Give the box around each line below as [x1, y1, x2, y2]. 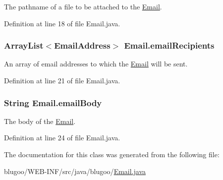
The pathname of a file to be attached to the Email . [4, 1, 162, 11]
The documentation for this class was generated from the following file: [4, 149, 220, 159]
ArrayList [4, 39, 44, 52]
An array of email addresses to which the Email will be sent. [4, 59, 188, 69]
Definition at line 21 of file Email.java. [4, 75, 120, 85]
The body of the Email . [4, 116, 76, 126]
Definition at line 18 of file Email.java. [4, 18, 120, 28]
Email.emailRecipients [124, 39, 215, 52]
